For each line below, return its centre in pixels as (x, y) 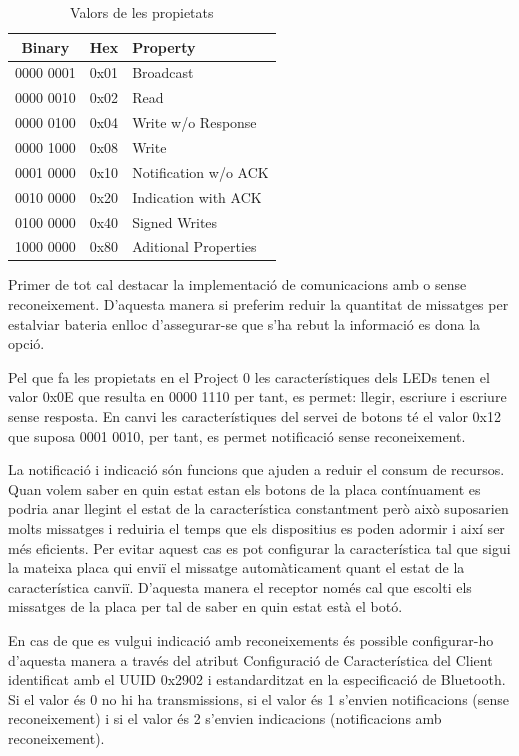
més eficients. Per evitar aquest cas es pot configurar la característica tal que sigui (259, 547)
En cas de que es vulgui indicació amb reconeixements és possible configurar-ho (251, 639)
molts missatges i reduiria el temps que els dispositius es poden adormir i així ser (256, 527)
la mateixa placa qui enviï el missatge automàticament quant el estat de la (236, 567)
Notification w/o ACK (200, 171)
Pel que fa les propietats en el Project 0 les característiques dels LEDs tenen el (249, 376)
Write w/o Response (194, 122)
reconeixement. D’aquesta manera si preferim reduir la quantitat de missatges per (258, 304)
